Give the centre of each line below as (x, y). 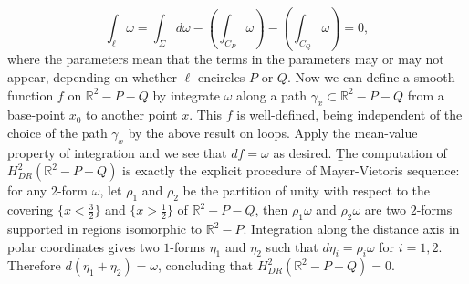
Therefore (34, 265)
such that (292, 246)
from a (426, 95)
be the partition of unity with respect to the (307, 190)
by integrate (187, 95)
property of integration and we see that (117, 152)
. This (206, 115)
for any (27, 190)
